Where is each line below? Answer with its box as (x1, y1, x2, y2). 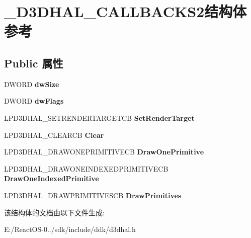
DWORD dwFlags (4, 96, 64, 106)
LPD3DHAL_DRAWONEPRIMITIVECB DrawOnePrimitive (4, 146, 204, 157)
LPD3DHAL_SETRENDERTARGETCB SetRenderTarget (4, 112, 195, 123)
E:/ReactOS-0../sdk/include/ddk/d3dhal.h (4, 224, 136, 234)
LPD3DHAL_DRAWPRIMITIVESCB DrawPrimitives (4, 190, 182, 200)
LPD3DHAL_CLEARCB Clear (4, 129, 104, 140)
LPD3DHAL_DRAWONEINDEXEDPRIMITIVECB (4, 163, 169, 174)
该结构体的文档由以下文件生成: (4, 207, 105, 217)
